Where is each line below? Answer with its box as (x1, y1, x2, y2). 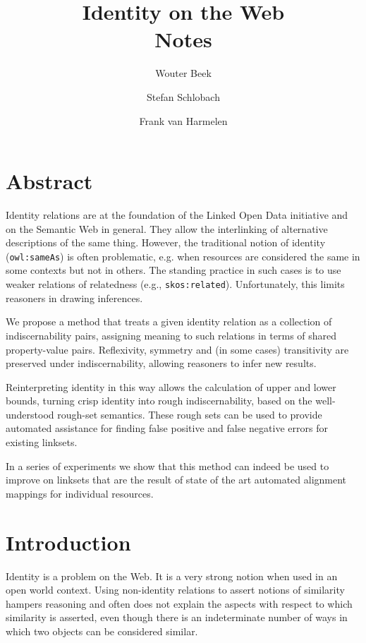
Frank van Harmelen (139, 113, 228, 128)
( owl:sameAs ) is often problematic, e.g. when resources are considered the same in (6, 248, 360, 263)
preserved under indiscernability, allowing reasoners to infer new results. (6, 356, 317, 371)
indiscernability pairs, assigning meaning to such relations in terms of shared (6, 327, 337, 342)
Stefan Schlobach (147, 89, 220, 104)
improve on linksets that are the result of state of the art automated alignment (6, 472, 347, 487)
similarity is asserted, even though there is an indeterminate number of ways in (6, 610, 348, 625)
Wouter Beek (155, 66, 212, 80)
